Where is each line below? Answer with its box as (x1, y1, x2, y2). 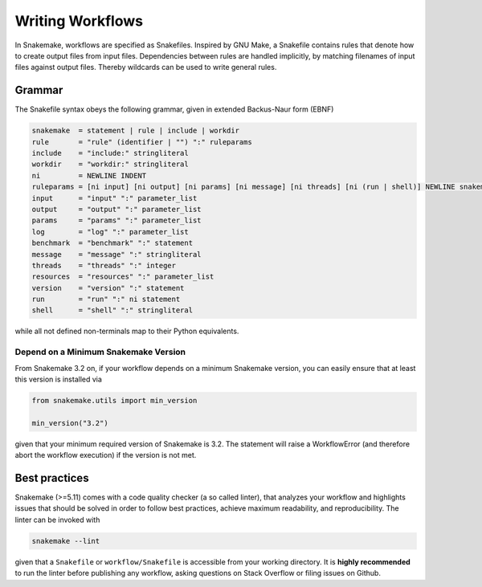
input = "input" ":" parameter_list (31, 194, 198, 202)
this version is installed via (14, 374, 102, 384)
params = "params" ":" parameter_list (31, 216, 202, 225)
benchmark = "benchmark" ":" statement (31, 238, 193, 248)
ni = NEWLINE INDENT (31, 171, 147, 180)
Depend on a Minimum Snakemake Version (14, 346, 186, 357)
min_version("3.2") (31, 418, 108, 427)
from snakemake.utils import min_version (31, 396, 198, 405)
